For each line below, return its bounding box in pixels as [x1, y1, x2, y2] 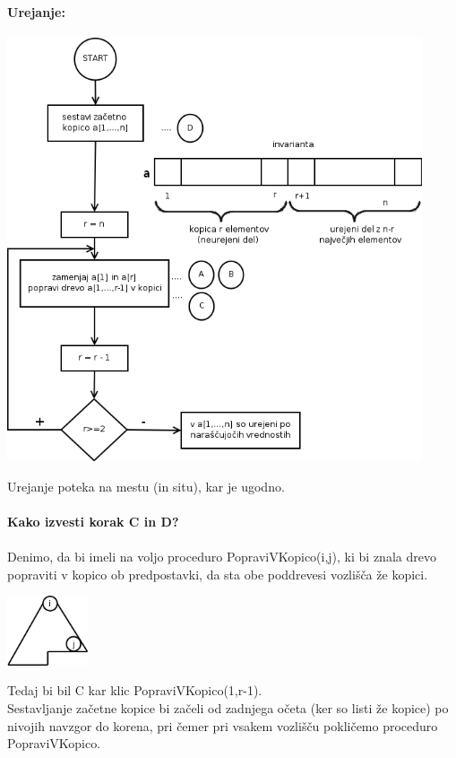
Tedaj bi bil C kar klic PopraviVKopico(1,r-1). [7, 681, 262, 700]
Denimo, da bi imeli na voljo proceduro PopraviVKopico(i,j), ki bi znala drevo [7, 547, 436, 566]
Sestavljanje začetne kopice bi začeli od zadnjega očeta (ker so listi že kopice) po [7, 699, 449, 718]
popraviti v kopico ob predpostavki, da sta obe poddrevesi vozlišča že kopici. [7, 564, 428, 583]
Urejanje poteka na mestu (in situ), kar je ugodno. [7, 476, 285, 495]
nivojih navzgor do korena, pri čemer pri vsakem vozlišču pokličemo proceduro [7, 716, 438, 735]
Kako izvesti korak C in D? [7, 512, 179, 531]
